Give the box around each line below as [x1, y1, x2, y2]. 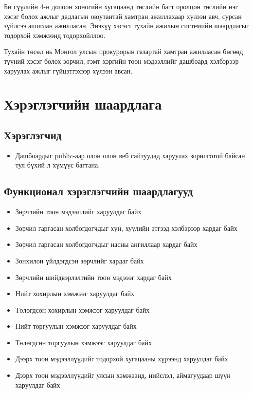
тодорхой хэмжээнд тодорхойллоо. [4, 30, 106, 40]
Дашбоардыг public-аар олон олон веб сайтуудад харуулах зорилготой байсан [15, 150, 245, 160]
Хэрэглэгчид [4, 127, 62, 142]
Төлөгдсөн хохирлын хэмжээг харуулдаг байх [15, 304, 150, 315]
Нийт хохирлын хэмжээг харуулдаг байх [15, 288, 135, 299]
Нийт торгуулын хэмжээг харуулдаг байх [15, 321, 137, 331]
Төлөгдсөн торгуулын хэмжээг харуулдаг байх [15, 337, 152, 347]
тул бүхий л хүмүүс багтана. [15, 160, 100, 170]
